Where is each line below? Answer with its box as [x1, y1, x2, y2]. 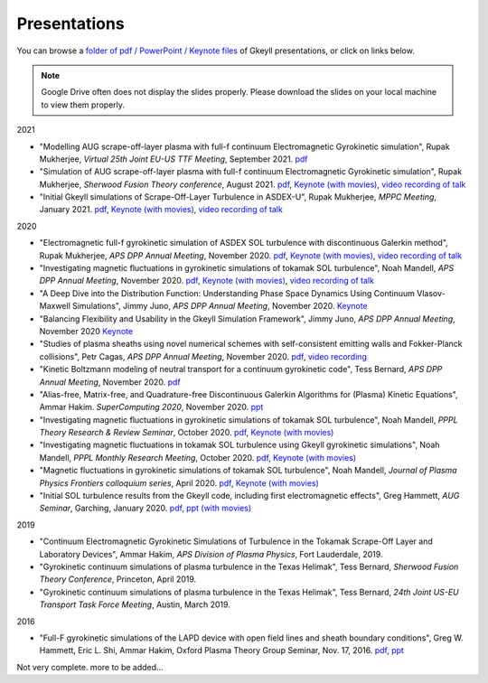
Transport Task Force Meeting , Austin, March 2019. [39, 599, 230, 610]
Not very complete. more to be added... [16, 661, 164, 672]
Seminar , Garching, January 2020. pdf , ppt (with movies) [39, 502, 252, 514]
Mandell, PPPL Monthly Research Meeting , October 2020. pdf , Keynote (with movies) [39, 452, 357, 463]
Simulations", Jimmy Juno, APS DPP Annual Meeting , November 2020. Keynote [72, 301, 368, 312]
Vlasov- [416, 287, 446, 298]
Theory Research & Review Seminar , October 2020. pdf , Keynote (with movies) [39, 427, 334, 438]
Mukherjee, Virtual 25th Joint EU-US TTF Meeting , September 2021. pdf [39, 154, 308, 164]
